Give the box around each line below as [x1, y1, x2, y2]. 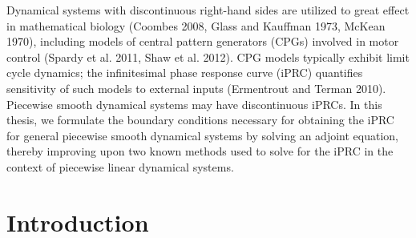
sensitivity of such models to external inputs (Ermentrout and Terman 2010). [6, 79, 386, 96]
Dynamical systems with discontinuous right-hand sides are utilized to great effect [6, 2, 410, 18]
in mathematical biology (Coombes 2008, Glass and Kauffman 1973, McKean [6, 17, 386, 34]
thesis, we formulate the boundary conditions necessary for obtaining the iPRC [6, 111, 394, 128]
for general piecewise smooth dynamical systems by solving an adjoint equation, [6, 127, 398, 143]
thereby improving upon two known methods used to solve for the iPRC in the [6, 143, 394, 159]
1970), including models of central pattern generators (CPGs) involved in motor [6, 33, 399, 50]
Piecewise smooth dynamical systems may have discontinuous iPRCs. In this [6, 95, 382, 112]
